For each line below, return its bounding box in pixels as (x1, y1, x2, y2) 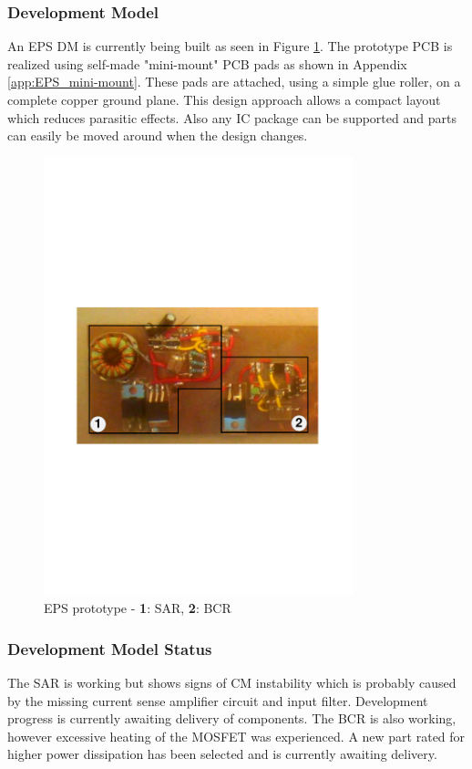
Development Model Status (7, 637, 212, 660)
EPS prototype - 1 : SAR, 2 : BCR (44, 598, 231, 618)
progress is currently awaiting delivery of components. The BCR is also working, (7, 709, 457, 728)
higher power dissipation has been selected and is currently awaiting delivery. (7, 744, 437, 764)
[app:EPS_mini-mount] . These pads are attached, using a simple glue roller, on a (7, 72, 461, 91)
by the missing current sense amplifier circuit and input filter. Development (7, 691, 428, 710)
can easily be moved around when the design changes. (7, 126, 308, 145)
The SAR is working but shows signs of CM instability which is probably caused (7, 672, 457, 691)
